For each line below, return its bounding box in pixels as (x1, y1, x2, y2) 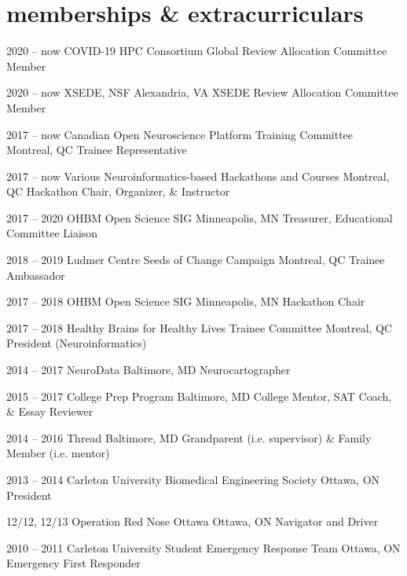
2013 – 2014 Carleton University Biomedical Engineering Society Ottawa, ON (6, 471, 380, 487)
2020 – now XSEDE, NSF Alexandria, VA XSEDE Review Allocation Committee (6, 84, 398, 101)
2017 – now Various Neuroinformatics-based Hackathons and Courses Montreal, (6, 167, 390, 184)
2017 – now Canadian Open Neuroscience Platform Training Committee (6, 126, 354, 142)
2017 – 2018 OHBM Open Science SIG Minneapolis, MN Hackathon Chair (6, 293, 365, 310)
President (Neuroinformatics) (6, 335, 147, 351)
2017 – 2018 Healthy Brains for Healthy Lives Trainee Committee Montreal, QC (6, 319, 393, 336)
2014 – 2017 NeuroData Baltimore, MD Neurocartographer (6, 361, 291, 378)
